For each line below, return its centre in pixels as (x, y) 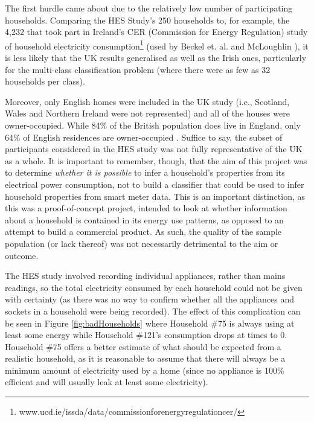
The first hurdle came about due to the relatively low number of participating (149, 8)
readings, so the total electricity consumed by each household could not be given (154, 287)
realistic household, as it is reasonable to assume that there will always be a (145, 358)
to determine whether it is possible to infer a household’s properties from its (145, 172)
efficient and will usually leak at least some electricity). (107, 382)
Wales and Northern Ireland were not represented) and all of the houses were (147, 113)
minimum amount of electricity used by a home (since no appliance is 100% (145, 370)
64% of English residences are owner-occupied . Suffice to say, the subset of (144, 137)
